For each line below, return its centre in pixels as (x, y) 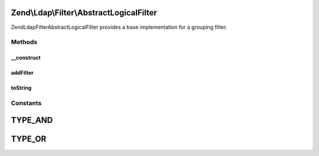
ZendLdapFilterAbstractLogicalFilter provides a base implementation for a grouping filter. (119, 27)
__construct (26, 58)
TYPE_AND (32, 120)
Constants (26, 103)
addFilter (22, 73)
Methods (24, 42)
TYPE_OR (29, 139)
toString (21, 88)
